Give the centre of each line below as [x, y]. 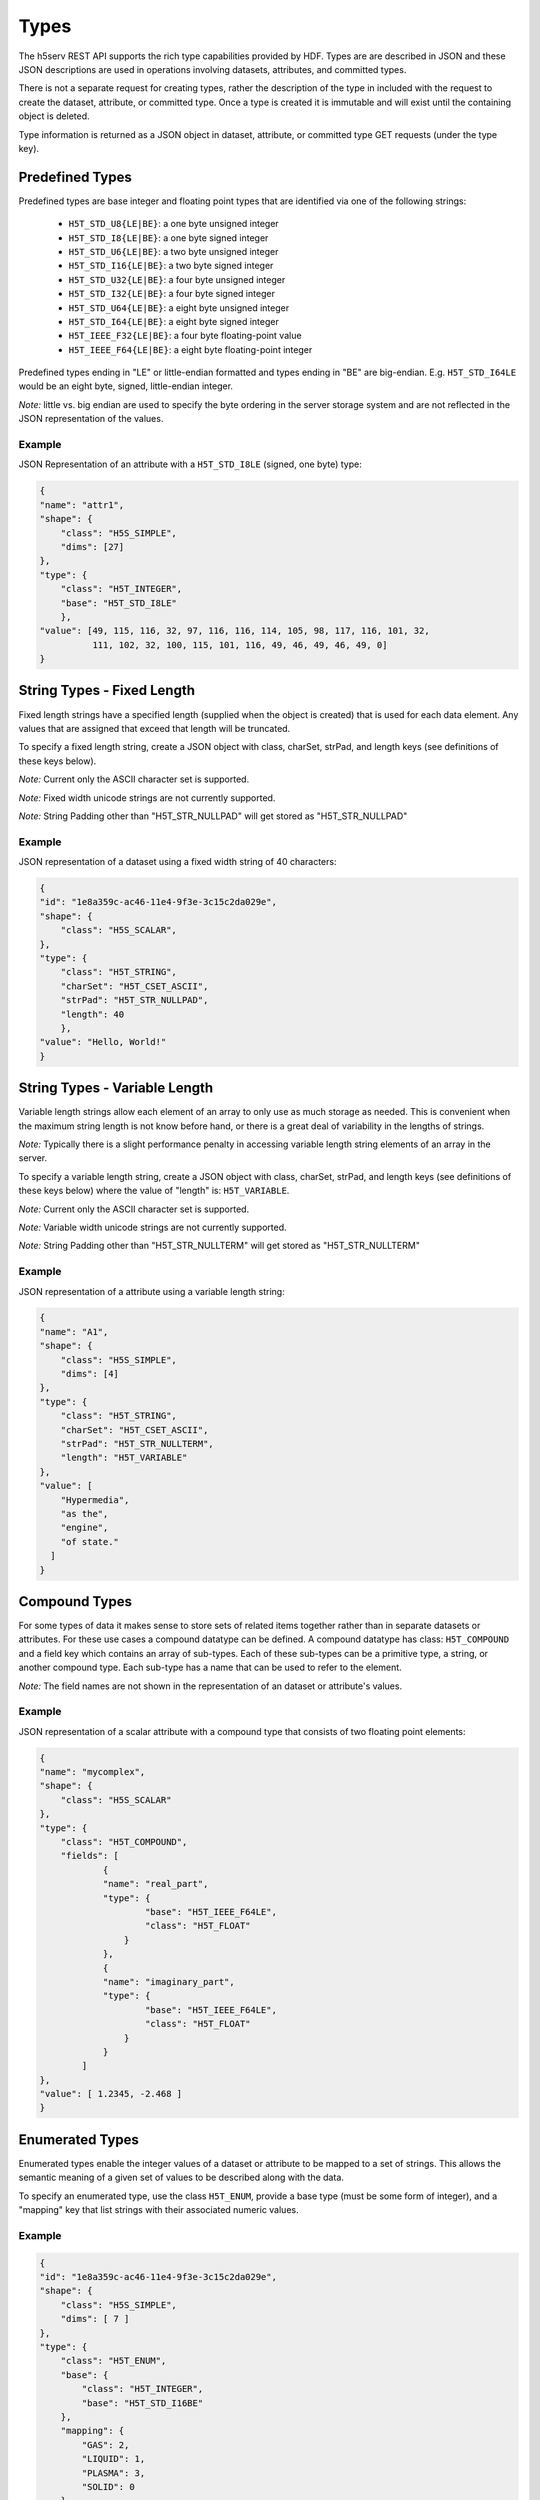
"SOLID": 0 [108, 2486]
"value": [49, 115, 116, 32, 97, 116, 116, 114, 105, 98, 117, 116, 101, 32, [234, 631]
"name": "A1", [74, 1331]
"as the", [84, 1513]
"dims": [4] [90, 1374]
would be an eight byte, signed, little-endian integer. [126, 386]
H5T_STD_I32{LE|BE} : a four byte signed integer [171, 294]
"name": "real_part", [155, 1884]
